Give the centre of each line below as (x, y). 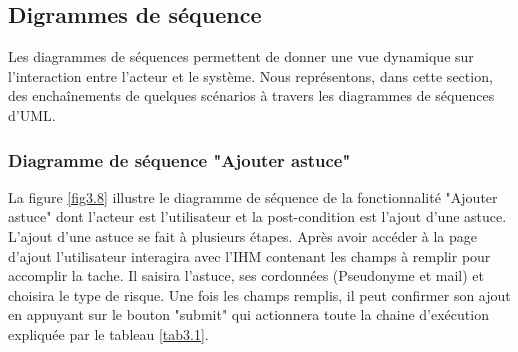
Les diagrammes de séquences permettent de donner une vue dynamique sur (241, 56)
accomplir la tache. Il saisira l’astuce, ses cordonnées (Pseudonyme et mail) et (246, 275)
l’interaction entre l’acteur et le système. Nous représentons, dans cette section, (250, 75)
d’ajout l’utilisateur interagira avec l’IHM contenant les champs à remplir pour (249, 255)
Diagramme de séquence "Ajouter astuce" (179, 159)
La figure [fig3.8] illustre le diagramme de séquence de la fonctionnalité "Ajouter (253, 196)
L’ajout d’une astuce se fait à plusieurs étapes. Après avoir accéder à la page (242, 235)
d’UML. (32, 114)
